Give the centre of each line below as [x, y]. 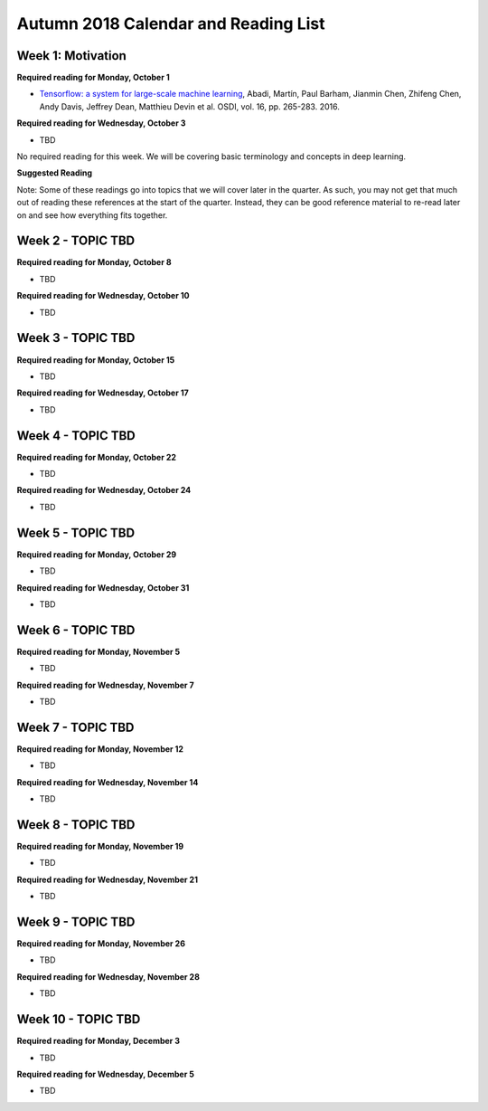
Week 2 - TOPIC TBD [76, 241]
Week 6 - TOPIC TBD [76, 630]
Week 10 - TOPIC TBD [79, 1019]
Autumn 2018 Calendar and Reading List [171, 24]
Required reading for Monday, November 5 [99, 651]
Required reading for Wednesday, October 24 [104, 490]
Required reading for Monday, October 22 [96, 457]
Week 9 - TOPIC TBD [76, 921]
